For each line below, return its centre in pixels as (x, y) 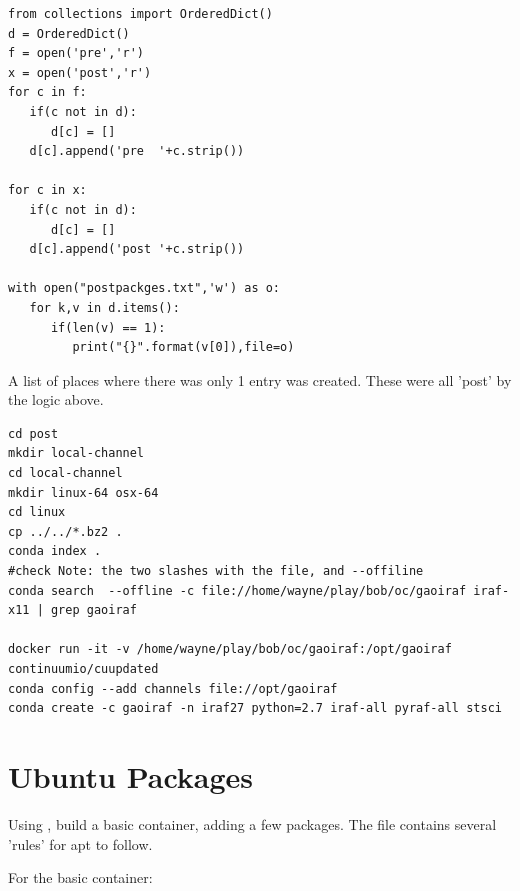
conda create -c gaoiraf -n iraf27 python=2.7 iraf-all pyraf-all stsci (255, 708)
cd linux (37, 512)
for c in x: (47, 190)
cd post (33, 433)
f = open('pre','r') (76, 53)
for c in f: (47, 92)
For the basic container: (80, 877)
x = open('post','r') (80, 72)
